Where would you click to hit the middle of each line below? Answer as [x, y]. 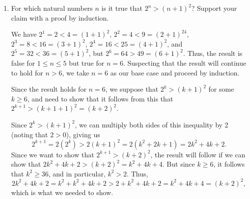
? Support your [214, 8]
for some [221, 89]
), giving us [83, 134]
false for [23, 62]
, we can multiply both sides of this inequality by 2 [152, 124]
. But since [179, 164]
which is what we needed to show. [62, 192]
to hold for [27, 72]
